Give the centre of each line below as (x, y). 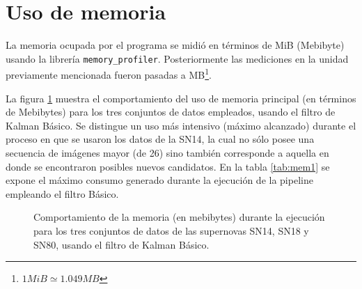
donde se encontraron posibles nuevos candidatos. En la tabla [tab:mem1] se (168, 166)
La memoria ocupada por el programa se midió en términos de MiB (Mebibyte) (175, 45)
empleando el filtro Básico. (62, 193)
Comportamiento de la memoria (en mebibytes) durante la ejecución (179, 217)
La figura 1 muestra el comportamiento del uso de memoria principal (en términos (181, 98)
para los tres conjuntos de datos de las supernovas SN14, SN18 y (171, 230)
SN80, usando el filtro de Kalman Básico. (121, 244)
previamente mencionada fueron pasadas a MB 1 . (109, 74)
